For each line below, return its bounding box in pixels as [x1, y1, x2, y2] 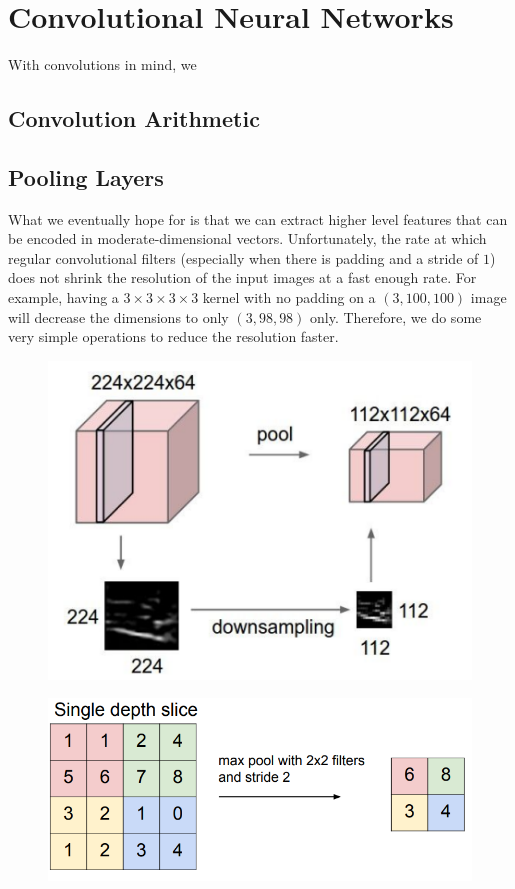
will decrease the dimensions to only [8, 306, 229, 327]
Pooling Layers [8, 161, 164, 192]
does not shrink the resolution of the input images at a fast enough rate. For [8, 267, 477, 288]
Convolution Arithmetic [8, 103, 260, 134]
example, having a [8, 287, 119, 308]
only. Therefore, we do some [310, 306, 482, 327]
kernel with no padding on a [202, 287, 376, 308]
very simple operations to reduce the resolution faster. [8, 326, 339, 347]
